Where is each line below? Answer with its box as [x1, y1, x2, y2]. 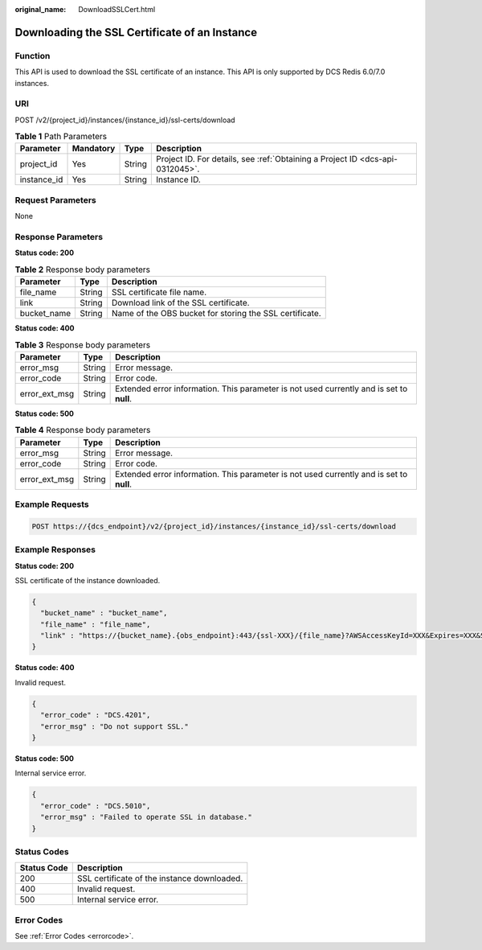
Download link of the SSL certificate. [111, 298, 250, 309]
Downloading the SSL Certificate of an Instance [14, 25, 257, 39]
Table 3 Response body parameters [14, 339, 151, 350]
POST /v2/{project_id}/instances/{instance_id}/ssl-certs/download [14, 115, 236, 125]
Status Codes [14, 845, 69, 857]
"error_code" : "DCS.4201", [40, 710, 151, 720]
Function [14, 50, 51, 61]
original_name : [14, 5, 67, 14]
